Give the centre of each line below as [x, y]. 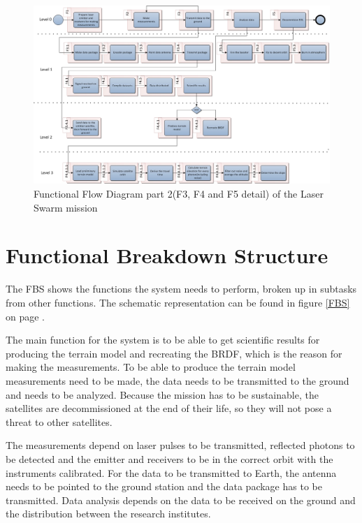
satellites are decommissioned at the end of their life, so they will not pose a [169, 408]
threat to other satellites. [59, 421]
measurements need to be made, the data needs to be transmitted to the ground [178, 380]
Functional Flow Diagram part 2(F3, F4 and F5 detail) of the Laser [179, 194]
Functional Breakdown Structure [167, 255]
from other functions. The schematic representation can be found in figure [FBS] [178, 302]
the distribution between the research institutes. [108, 514]
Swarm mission [66, 207]
